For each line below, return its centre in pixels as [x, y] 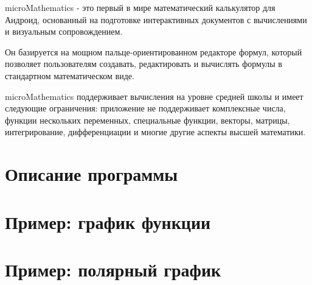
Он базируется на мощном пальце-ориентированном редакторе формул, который [154, 51]
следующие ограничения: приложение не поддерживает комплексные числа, [145, 108]
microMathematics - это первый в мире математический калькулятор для [140, 7]
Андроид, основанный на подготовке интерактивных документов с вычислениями [156, 19]
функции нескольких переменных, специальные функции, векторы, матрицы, [147, 120]
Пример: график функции [108, 221]
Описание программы [92, 174]
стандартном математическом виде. [70, 75]
